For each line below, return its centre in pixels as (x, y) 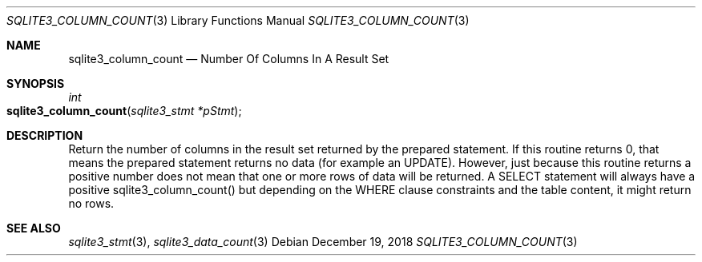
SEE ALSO (34, 228)
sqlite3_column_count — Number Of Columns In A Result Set (229, 59)
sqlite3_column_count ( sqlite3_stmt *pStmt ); (124, 111)
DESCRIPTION (45, 135)
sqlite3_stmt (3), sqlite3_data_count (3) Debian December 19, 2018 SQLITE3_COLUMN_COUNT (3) (323, 242)
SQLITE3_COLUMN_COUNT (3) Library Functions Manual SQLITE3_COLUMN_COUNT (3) (238, 20)
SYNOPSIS (36, 83)
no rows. (91, 203)
